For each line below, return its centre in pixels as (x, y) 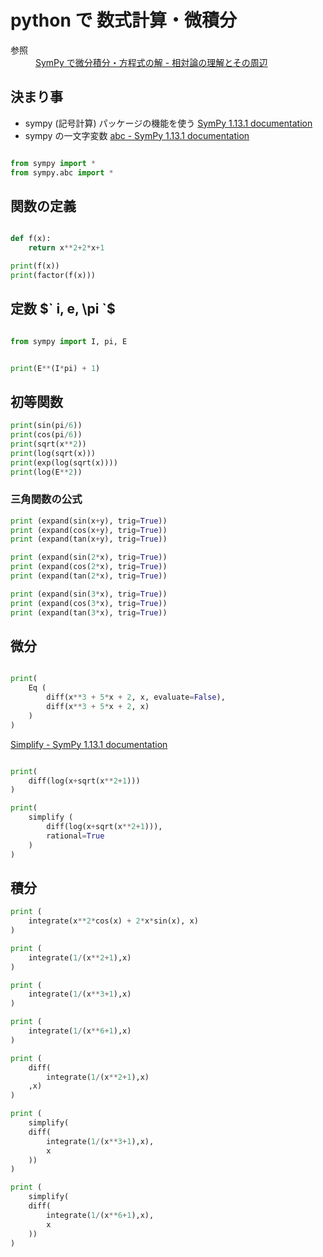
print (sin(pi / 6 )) (46, 426)
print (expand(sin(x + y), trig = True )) (89, 521)
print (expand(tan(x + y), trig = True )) (89, 539)
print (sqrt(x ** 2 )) (48, 444)
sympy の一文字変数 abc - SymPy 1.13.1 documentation (137, 135)
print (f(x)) (35, 266)
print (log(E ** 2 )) (46, 472)
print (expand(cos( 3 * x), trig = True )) (89, 603)
